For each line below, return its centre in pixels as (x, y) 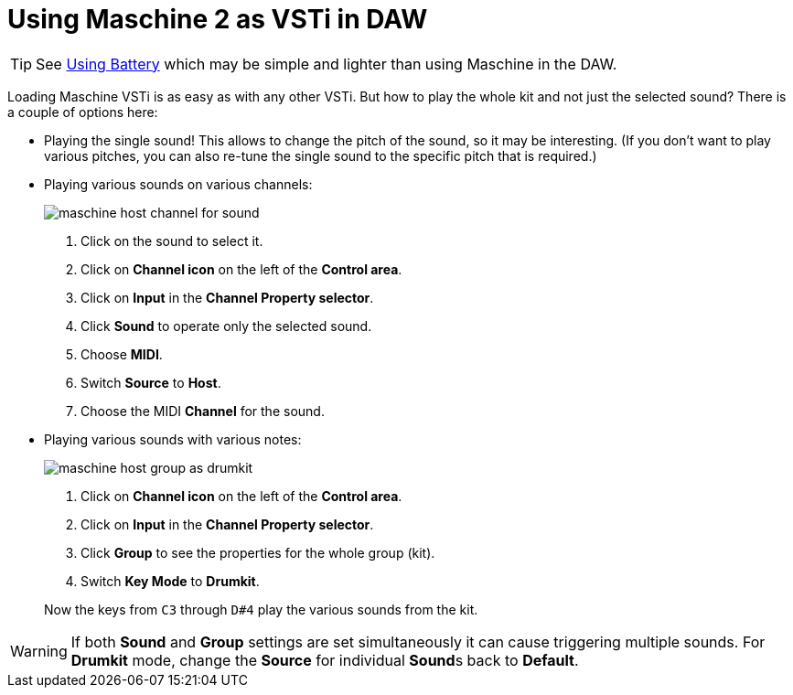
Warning (39, 651)
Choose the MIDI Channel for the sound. (203, 411)
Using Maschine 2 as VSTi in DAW (218, 19)
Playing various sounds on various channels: (178, 184)
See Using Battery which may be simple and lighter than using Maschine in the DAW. (327, 64)
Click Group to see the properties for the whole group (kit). (258, 552)
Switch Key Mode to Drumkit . (170, 581)
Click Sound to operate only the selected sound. (226, 326)
